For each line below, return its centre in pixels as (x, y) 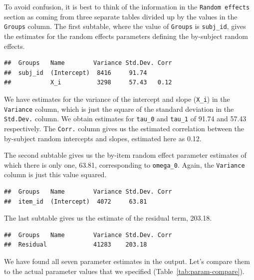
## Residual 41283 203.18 (76, 245)
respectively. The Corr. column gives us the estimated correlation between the (124, 128)
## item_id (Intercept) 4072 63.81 (76, 201)
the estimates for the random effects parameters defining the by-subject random (126, 36)
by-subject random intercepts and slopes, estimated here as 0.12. (103, 138)
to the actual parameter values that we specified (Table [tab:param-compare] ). (124, 271)
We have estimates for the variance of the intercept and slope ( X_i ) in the (117, 99)
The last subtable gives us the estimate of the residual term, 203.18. (108, 218)
